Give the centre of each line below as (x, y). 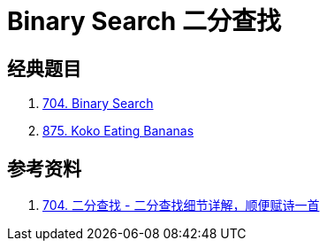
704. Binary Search (98, 104)
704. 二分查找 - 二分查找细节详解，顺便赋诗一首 (181, 205)
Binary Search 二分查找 (144, 21)
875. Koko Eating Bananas (118, 131)
